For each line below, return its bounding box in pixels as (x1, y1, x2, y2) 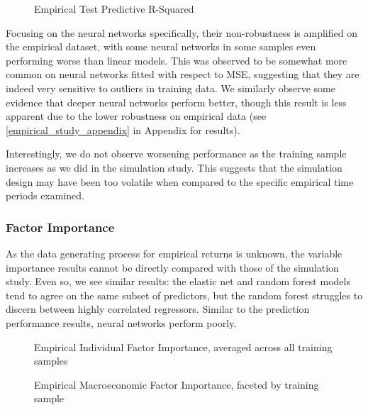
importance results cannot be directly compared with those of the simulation (6, 260, 339, 275)
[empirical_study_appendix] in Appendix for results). (6, 122, 240, 137)
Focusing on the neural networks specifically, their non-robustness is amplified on (6, 25, 357, 40)
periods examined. (6, 188, 84, 203)
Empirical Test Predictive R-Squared (34, 1, 194, 16)
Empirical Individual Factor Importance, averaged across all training (34, 339, 333, 354)
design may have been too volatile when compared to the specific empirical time (6, 174, 354, 189)
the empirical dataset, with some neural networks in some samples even (6, 39, 316, 54)
